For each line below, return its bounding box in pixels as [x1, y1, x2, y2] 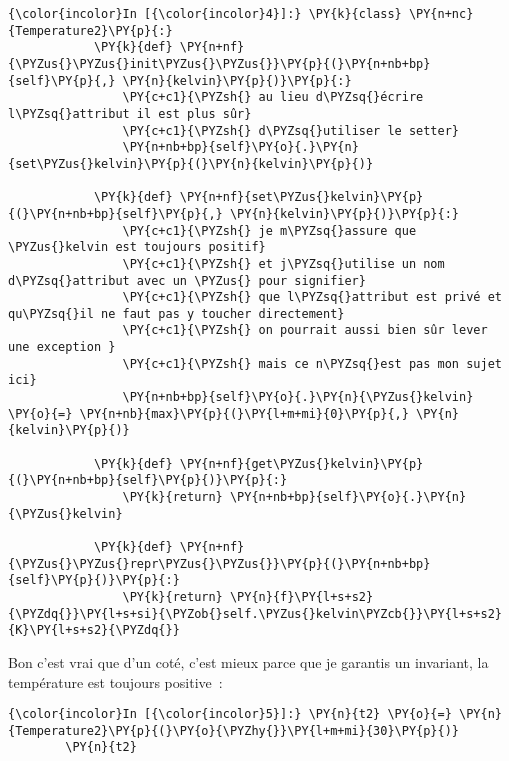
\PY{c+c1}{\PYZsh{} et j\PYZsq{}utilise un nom [122, 256, 445, 271]
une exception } [8, 340, 116, 355]
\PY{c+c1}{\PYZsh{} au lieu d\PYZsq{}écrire [122, 90, 424, 105]
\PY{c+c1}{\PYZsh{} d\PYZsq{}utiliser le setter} [122, 123, 460, 138]
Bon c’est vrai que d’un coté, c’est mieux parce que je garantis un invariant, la [8, 651, 489, 672]
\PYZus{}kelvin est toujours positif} [8, 240, 266, 255]
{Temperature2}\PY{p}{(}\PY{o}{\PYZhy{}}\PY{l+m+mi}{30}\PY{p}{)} [8, 723, 460, 738]
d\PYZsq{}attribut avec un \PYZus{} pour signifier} [8, 273, 366, 288]
